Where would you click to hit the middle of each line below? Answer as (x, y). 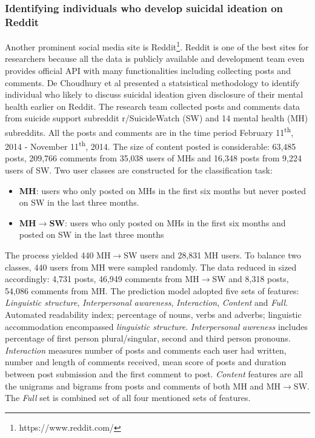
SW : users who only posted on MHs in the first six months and (167, 222)
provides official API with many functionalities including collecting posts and (148, 70)
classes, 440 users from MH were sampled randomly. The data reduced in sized (151, 267)
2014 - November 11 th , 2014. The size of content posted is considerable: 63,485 (151, 145)
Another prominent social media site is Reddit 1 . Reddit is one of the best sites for (157, 46)
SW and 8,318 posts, (250, 279)
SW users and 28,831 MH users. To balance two (212, 255)
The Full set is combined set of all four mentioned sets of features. (128, 398)
